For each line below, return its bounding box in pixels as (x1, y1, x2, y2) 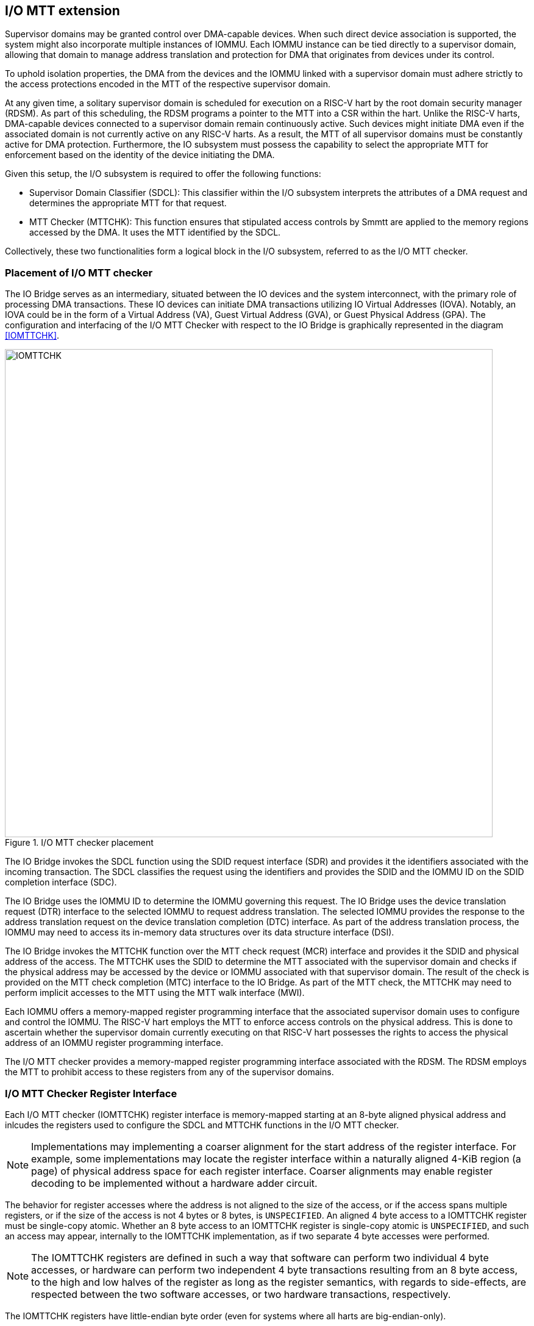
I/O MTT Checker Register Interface (5, 1087, 177, 1100)
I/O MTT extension (5, 3, 120, 18)
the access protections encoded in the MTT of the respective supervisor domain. (5, 79, 330, 90)
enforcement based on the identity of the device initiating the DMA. (5, 150, 275, 160)
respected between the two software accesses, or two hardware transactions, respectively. (31, 1288, 451, 1300)
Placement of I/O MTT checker (5, 266, 153, 279)
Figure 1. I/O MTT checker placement (5, 837, 154, 848)
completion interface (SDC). (5, 877, 117, 888)
